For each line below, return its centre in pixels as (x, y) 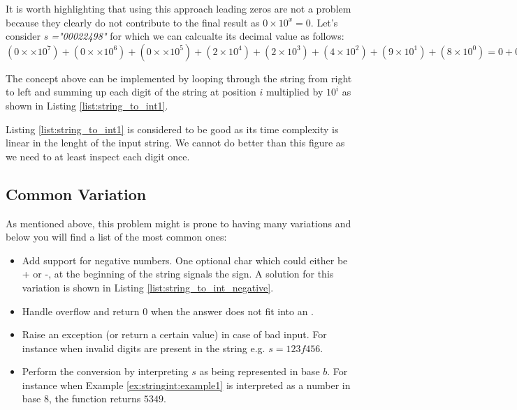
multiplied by (295, 92)
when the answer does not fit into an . (232, 311)
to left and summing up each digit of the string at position (131, 92)
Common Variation (76, 193)
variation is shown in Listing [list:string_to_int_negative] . (148, 287)
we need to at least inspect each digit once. (98, 156)
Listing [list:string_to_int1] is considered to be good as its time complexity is (172, 129)
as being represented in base (260, 371)
